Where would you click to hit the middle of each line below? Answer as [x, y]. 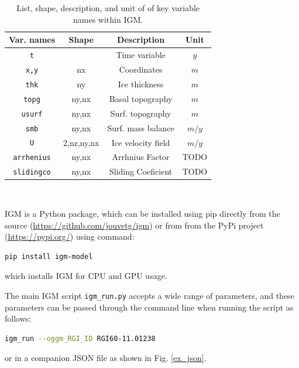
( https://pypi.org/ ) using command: [70, 236]
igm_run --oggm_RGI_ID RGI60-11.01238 [80, 338]
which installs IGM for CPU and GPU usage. [86, 276]
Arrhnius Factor [141, 157]
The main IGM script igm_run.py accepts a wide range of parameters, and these [149, 295]
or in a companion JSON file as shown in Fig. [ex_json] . [106, 358]
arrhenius [32, 158]
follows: [18, 318]
